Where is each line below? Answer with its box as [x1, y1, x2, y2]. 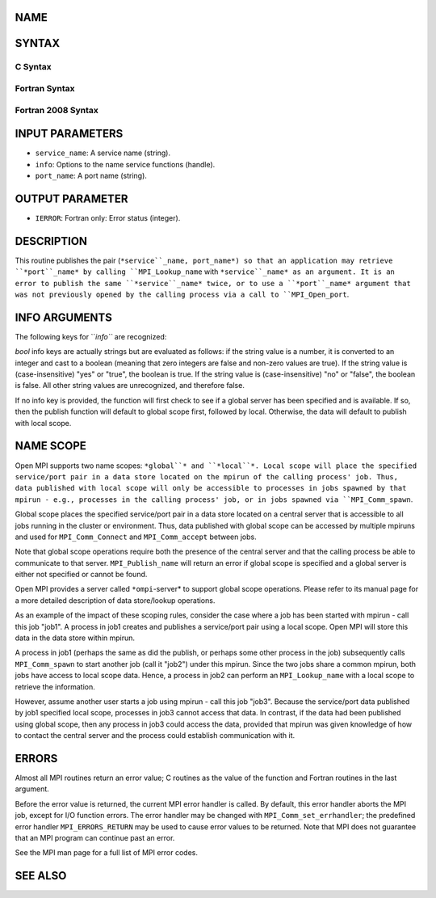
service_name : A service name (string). [35, 148, 171, 158]
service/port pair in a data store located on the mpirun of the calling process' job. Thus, [15, 472, 399, 481]
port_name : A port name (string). [35, 171, 147, 181]
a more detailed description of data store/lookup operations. [15, 595, 216, 605]
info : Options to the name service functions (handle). [35, 159, 216, 169]
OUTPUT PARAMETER [15, 192, 128, 205]
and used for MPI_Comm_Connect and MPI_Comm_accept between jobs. [15, 532, 258, 542]
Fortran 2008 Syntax [15, 104, 99, 116]
